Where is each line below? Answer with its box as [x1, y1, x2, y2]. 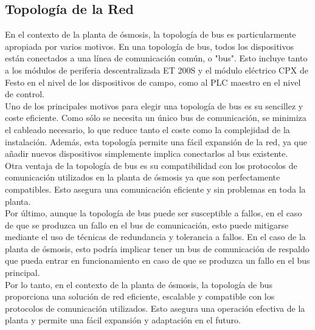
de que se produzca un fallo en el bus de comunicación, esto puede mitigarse [5, 218, 289, 231]
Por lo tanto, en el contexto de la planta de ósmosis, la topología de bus [5, 278, 272, 290]
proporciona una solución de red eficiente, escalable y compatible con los [5, 290, 275, 303]
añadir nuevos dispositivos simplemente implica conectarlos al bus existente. [5, 147, 288, 160]
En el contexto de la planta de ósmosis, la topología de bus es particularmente [5, 28, 296, 41]
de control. [5, 88, 44, 100]
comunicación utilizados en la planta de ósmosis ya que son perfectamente [5, 171, 280, 184]
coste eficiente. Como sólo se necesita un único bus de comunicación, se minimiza [5, 111, 306, 124]
